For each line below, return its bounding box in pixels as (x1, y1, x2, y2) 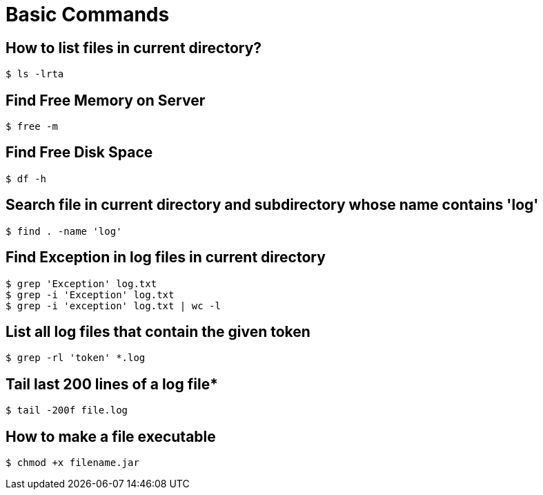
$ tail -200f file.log (6, 405, 128, 416)
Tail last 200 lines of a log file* (6, 375, 218, 393)
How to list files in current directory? (6, 39, 262, 57)
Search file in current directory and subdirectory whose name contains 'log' (6, 196, 539, 214)
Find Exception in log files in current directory (6, 249, 326, 266)
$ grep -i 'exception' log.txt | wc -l (6, 300, 221, 311)
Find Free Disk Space (6, 144, 153, 162)
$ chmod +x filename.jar (6, 457, 139, 469)
